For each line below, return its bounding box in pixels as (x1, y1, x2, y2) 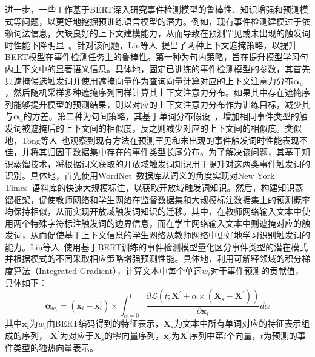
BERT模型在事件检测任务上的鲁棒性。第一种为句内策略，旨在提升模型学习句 (5, 50, 308, 63)
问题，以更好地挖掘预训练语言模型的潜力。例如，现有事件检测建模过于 (21, 15, 302, 27)
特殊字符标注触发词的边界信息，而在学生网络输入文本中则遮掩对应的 (30, 216, 302, 229)
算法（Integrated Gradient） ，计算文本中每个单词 (13, 264, 202, 277)
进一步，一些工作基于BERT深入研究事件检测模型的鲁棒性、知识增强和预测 (5, 3, 300, 15)
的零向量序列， (104, 329, 164, 342)
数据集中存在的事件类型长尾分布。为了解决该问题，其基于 (72, 145, 302, 158)
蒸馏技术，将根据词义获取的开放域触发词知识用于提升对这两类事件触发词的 (13, 157, 310, 170)
